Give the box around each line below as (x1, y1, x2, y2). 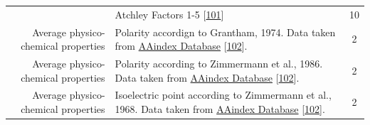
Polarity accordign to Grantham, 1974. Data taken (115, 24, 336, 39)
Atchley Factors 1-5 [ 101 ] (115, 6, 224, 21)
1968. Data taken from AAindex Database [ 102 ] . (115, 102, 325, 116)
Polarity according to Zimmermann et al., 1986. (115, 56, 323, 71)
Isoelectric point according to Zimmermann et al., (115, 87, 332, 102)
